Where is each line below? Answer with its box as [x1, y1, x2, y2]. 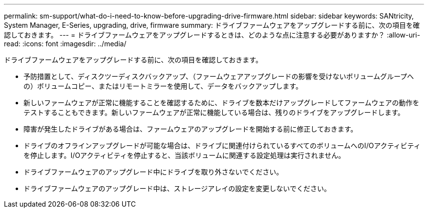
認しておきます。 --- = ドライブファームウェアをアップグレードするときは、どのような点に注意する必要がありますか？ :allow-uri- [4, 31, 420, 39]
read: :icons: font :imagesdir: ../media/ [4, 39, 127, 48]
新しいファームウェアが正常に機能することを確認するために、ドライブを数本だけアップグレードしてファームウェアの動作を [23, 98, 420, 107]
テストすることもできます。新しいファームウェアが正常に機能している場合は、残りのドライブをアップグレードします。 [23, 108, 405, 116]
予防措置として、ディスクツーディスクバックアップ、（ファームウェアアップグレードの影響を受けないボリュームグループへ [23, 72, 414, 80]
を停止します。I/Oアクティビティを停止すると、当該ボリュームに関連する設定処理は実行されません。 [23, 151, 345, 159]
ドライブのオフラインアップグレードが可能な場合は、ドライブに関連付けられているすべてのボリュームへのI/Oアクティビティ [23, 141, 421, 150]
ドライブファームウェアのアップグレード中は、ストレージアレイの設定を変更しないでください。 [23, 184, 331, 193]
